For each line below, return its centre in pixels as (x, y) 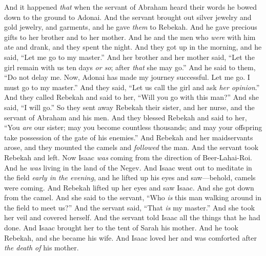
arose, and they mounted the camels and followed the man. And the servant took (131, 147)
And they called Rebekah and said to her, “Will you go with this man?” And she (132, 97)
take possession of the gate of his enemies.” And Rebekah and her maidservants (129, 137)
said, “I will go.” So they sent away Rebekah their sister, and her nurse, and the (129, 107)
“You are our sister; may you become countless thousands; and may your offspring (133, 127)
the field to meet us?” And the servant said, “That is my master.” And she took (130, 207)
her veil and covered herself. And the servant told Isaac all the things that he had (132, 217)
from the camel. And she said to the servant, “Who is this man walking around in (133, 197)
